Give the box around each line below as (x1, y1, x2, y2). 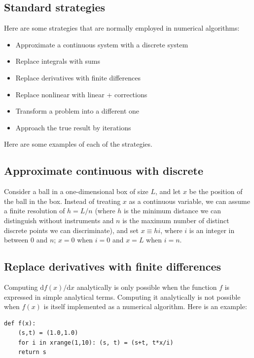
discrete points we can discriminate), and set (4, 225, 139, 235)
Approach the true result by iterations (15, 122, 131, 132)
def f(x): (4, 319, 36, 327)
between (4, 235, 29, 245)
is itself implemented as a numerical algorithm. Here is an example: (43, 301, 247, 312)
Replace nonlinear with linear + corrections (15, 89, 147, 99)
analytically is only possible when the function (76, 281, 217, 292)
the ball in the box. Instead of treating (4, 196, 121, 206)
